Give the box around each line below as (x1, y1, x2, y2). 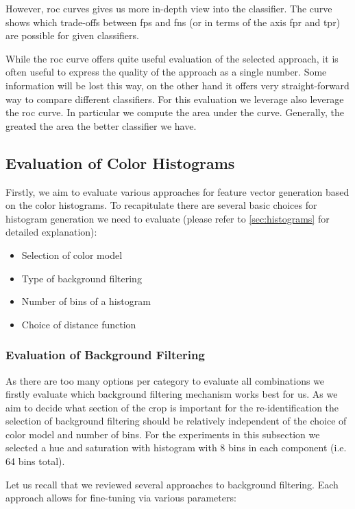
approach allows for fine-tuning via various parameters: (5, 490, 236, 505)
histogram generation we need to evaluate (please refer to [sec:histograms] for (5, 211, 330, 225)
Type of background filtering (21, 271, 142, 285)
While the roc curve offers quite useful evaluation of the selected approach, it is (5, 51, 339, 65)
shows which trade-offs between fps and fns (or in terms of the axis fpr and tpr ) (5, 14, 341, 29)
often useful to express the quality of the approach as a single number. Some (5, 65, 327, 79)
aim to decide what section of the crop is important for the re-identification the (5, 400, 339, 414)
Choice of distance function (21, 317, 136, 331)
